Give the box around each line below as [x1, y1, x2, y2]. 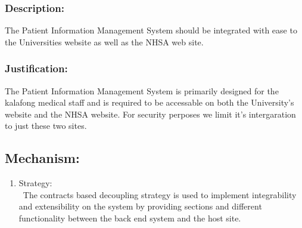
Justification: [5, 61, 68, 76]
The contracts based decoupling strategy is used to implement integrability [23, 188, 297, 201]
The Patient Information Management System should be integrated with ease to [5, 24, 297, 36]
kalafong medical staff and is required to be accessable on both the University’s [5, 96, 294, 109]
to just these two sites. [5, 119, 87, 132]
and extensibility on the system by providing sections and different [18, 200, 262, 212]
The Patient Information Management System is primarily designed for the [5, 84, 279, 97]
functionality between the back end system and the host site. [18, 211, 241, 224]
